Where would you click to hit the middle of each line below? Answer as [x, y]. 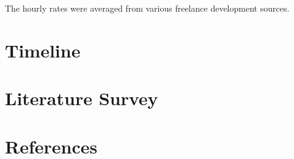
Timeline [43, 50]
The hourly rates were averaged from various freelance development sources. [147, 8]
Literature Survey [82, 98]
